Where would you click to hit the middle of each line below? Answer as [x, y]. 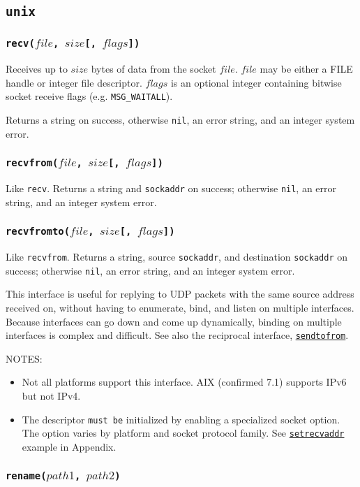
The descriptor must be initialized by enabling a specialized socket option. [181, 419]
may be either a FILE [306, 69]
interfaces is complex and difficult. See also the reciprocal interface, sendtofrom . [177, 335]
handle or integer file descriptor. [74, 82]
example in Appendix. [69, 446]
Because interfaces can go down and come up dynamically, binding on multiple [174, 321]
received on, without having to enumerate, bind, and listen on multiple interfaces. [180, 307]
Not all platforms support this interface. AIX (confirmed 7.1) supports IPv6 [184, 382]
